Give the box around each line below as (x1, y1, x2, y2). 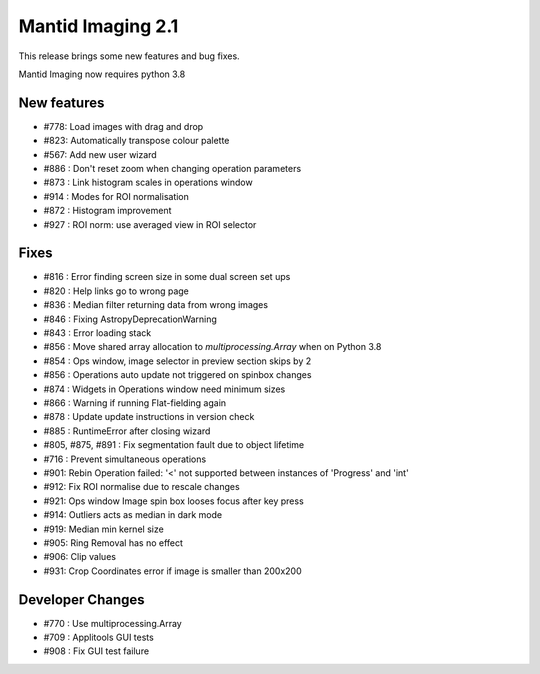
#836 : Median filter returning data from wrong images (43, 299, 269, 311)
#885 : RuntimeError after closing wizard (43, 425, 211, 437)
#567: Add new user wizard (43, 148, 157, 160)
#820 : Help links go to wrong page (43, 285, 190, 297)
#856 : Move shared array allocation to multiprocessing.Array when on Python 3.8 (43, 341, 382, 353)
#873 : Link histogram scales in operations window (43, 176, 254, 189)
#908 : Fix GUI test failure (43, 645, 150, 657)
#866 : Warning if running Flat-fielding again (43, 397, 227, 409)
